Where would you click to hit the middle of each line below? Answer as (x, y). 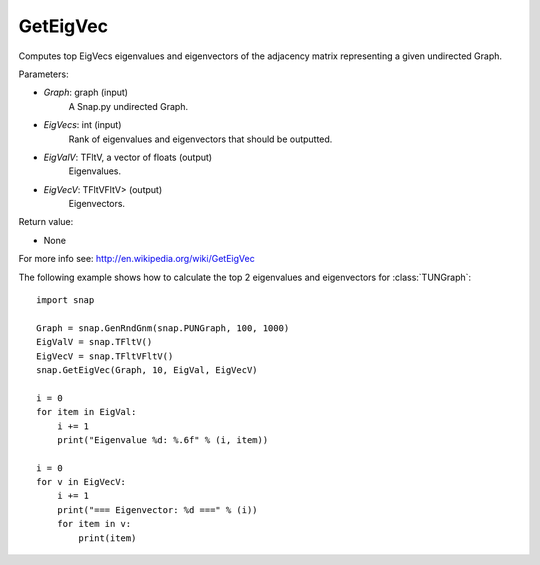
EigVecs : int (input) (82, 125)
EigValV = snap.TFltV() (94, 342)
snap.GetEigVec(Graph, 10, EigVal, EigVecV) (147, 369)
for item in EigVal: (86, 412)
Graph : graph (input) (86, 92)
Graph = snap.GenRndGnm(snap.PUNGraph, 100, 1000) (163, 328)
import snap (65, 300)
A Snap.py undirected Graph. (128, 106)
